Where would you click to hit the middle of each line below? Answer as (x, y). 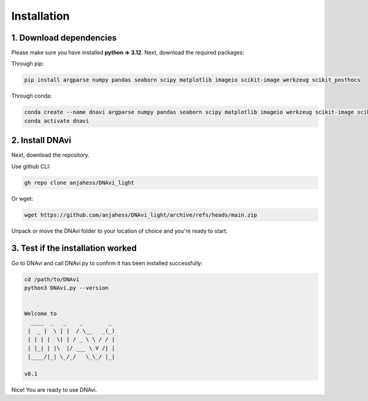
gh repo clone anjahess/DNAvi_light (79, 182)
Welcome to (40, 314)
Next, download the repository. (51, 155)
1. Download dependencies (64, 38)
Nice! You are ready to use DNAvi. (54, 389)
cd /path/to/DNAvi (52, 279)
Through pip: (28, 64)
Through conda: (32, 96)
